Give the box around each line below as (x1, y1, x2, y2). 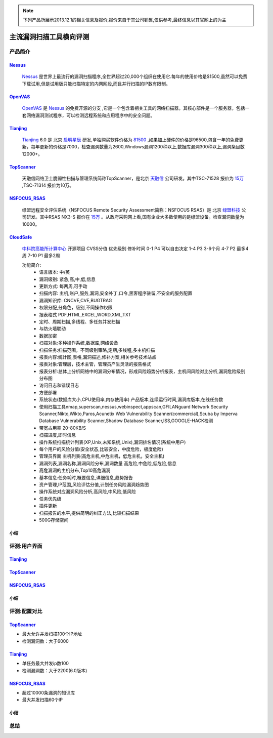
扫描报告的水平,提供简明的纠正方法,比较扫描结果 (39, 510, 140, 516)
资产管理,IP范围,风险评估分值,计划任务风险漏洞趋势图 (39, 481, 149, 487)
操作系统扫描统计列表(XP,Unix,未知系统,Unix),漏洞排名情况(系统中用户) (39, 439, 186, 445)
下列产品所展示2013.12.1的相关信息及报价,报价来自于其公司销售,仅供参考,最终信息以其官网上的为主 (23, 17, 227, 23)
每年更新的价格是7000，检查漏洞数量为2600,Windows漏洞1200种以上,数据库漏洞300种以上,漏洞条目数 (30, 144, 245, 150)
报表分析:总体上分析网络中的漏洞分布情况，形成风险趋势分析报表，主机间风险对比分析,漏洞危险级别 (39, 368, 246, 374)
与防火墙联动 (39, 325, 66, 332)
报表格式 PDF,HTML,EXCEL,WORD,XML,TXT (39, 311, 131, 317)
